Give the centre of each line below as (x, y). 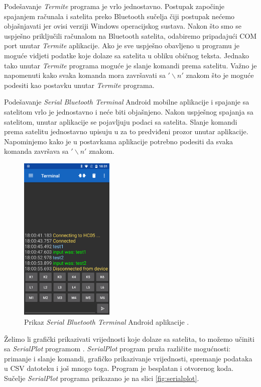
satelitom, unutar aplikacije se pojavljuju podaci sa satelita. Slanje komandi (121, 121)
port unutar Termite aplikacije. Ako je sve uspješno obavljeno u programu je (122, 45)
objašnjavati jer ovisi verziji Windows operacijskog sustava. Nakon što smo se (123, 26)
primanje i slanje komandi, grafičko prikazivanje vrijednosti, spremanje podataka (128, 358)
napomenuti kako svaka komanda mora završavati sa (85, 75)
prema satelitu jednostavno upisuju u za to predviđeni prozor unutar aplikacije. (126, 131)
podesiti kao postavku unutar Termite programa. (79, 85)
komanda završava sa (36, 151)
